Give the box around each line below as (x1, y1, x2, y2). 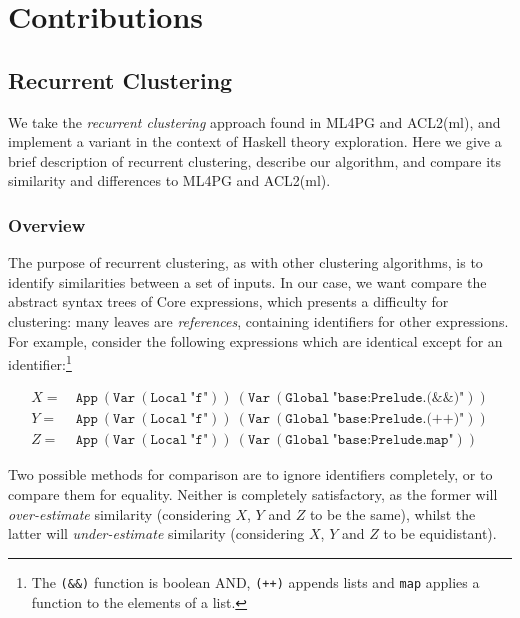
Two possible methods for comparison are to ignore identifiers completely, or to (8, 464, 493, 485)
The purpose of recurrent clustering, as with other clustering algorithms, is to (8, 252, 483, 273)
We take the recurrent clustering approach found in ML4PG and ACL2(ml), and (8, 111, 501, 132)
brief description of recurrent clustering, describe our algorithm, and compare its (8, 150, 502, 171)
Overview (8, 212, 86, 237)
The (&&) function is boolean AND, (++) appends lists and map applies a (31, 571, 480, 592)
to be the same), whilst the (309, 503, 476, 524)
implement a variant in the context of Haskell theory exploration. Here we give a (8, 131, 502, 152)
